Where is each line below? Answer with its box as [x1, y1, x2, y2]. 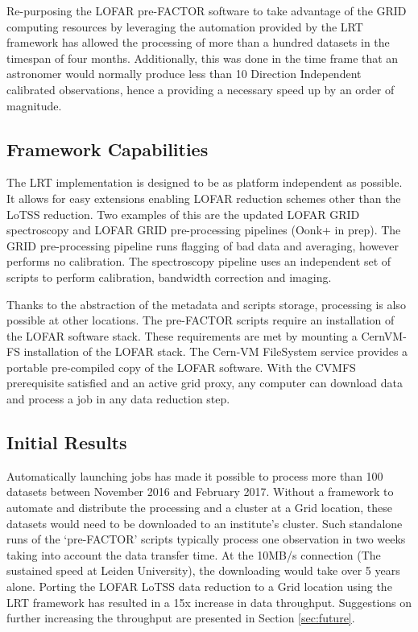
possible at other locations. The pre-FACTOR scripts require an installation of [6, 312, 395, 328]
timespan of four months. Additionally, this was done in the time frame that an [6, 49, 399, 66]
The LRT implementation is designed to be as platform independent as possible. [6, 174, 403, 191]
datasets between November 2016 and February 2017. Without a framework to [6, 483, 394, 500]
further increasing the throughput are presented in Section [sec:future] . [6, 609, 355, 626]
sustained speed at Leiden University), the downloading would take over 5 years [6, 562, 400, 579]
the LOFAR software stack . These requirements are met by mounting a [6, 327, 358, 344]
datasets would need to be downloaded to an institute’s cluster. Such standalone [6, 514, 403, 531]
